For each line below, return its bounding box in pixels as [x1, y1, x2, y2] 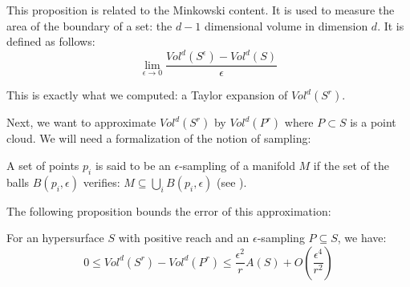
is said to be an [95, 156, 171, 173]
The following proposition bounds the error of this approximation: [6, 202, 331, 219]
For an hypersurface [6, 229, 104, 246]
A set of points [6, 156, 79, 173]
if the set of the [313, 156, 390, 173]
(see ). [216, 173, 247, 190]
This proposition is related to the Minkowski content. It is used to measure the [6, 2, 395, 18]
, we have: [337, 229, 387, 246]
